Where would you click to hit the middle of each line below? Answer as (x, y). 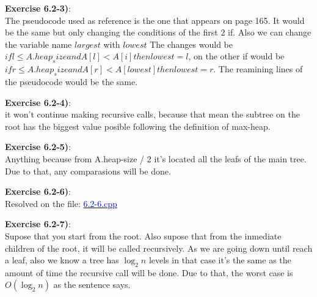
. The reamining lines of (258, 69)
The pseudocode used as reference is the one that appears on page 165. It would (155, 20)
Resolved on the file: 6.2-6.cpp (61, 203)
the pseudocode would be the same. (71, 81)
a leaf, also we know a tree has (62, 260)
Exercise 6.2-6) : (38, 191)
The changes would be (191, 44)
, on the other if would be (236, 56)
